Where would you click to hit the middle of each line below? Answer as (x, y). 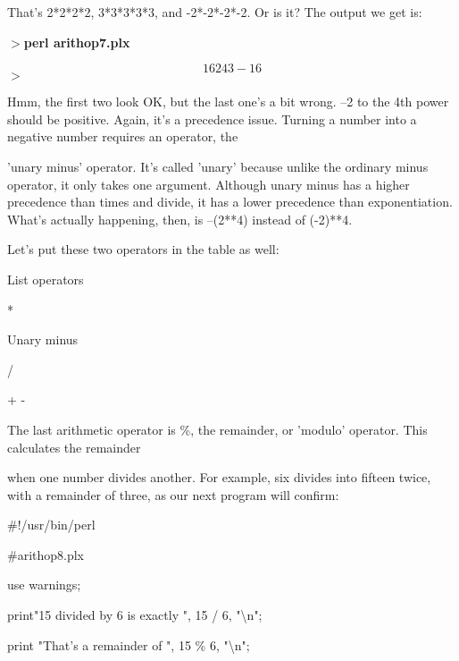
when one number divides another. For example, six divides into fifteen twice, (219, 477)
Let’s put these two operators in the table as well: (143, 249)
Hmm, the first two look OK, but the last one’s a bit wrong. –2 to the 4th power (228, 102)
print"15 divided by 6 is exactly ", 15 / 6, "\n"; (135, 615)
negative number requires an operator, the (123, 136)
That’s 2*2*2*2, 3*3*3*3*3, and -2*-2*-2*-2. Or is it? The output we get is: (215, 12)
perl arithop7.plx (77, 42)
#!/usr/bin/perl (51, 525)
